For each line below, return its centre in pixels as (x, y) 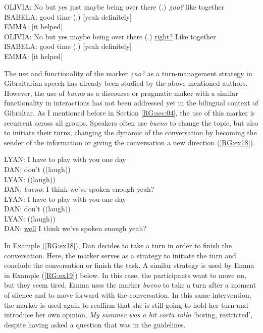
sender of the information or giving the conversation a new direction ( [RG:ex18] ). (129, 142)
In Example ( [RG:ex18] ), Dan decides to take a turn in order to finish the (118, 245)
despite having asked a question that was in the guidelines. (95, 324)
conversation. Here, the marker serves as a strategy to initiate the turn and (120, 255)
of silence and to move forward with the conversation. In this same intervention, (128, 295)
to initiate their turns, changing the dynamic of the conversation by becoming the (130, 132)
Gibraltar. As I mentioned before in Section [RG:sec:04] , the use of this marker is (129, 112)
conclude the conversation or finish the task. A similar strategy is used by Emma (129, 265)
